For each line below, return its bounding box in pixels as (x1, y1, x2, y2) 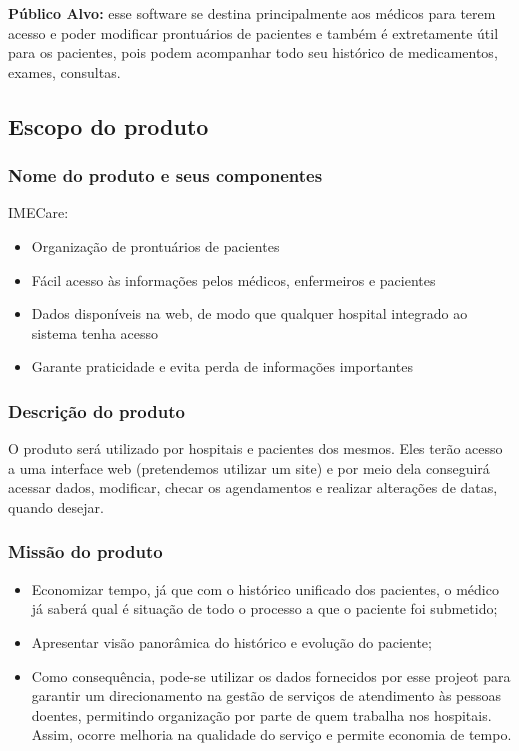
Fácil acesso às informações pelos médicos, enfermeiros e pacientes (31, 269, 436, 290)
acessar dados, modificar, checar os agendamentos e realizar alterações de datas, (8, 477, 498, 498)
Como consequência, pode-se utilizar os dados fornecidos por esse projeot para (31, 665, 511, 686)
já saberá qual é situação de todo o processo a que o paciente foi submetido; (31, 598, 498, 619)
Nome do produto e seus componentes (8, 163, 323, 188)
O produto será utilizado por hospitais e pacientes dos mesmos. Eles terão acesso (8, 438, 503, 459)
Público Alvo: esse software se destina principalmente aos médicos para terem (8, 3, 496, 23)
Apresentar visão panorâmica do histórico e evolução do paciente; (31, 631, 432, 652)
